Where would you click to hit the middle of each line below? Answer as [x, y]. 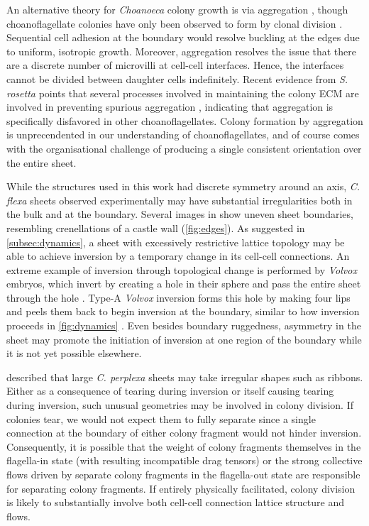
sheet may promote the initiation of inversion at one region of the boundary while [184, 339]
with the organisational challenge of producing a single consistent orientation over [184, 148]
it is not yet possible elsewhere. [74, 353]
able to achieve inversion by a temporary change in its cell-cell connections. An [178, 256]
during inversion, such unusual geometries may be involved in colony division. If [180, 405]
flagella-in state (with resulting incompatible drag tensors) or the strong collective [184, 460]
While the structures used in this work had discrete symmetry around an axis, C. [183, 186]
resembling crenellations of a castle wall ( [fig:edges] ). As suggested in [156, 228]
